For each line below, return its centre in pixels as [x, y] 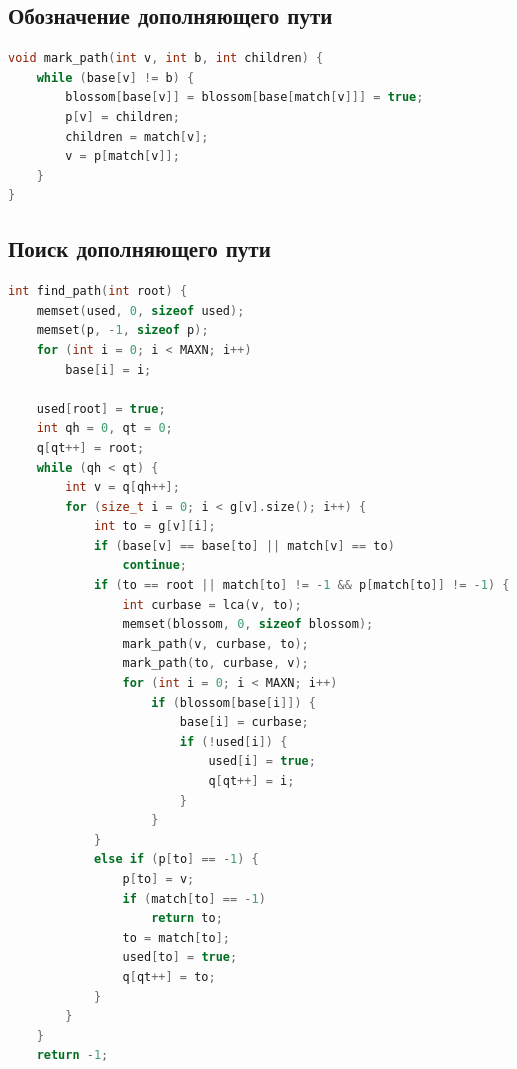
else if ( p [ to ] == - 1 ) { [176, 859]
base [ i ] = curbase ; [244, 722]
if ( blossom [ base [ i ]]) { [233, 702]
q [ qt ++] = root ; [90, 447]
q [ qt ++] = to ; [169, 976]
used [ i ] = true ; [262, 761]
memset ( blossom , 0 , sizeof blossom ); [248, 624]
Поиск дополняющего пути [139, 248]
